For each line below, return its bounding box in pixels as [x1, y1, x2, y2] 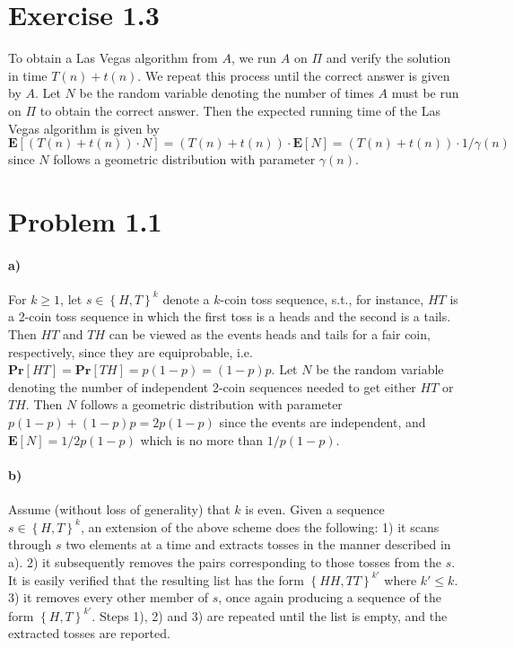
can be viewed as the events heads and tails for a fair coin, [109, 325, 431, 344]
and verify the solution [326, 48, 451, 67]
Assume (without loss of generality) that [8, 500, 231, 518]
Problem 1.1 [8, 202, 162, 239]
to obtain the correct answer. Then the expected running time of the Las [39, 101, 440, 119]
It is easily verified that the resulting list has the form [8, 570, 304, 589]
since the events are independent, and [219, 413, 426, 432]
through [8, 535, 52, 554]
